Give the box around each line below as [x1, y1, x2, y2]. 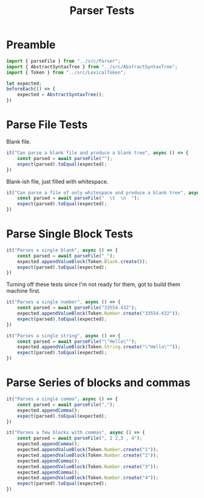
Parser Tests [69, 4, 135, 18]
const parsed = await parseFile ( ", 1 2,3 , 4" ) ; [17, 435, 143, 441]
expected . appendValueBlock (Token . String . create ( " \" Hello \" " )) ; [17, 344, 181, 350]
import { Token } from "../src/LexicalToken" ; [6, 69, 126, 75]
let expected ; [6, 80, 42, 86]
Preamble [6, 38, 56, 52]
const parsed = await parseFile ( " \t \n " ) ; [17, 195, 140, 202]
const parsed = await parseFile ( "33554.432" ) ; [17, 305, 137, 311]
